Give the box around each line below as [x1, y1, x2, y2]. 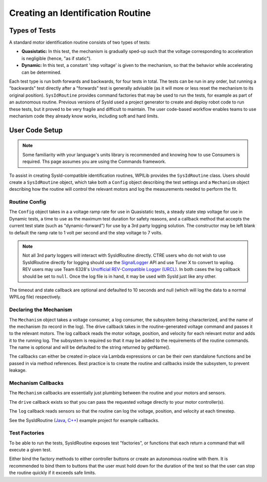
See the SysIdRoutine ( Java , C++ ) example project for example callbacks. [9, 417, 160, 423]
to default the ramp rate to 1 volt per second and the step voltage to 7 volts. [9, 229, 163, 235]
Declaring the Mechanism [9, 306, 73, 313]
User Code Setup [9, 126, 63, 134]
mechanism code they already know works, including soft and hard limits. [9, 113, 159, 119]
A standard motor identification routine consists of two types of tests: [9, 40, 151, 46]
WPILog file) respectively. [9, 294, 62, 300]
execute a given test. [9, 447, 52, 453]
